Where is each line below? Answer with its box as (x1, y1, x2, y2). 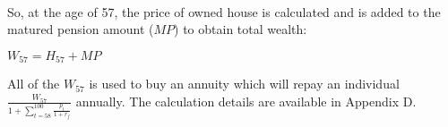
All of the (7, 74, 60, 93)
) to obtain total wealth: (174, 20, 307, 38)
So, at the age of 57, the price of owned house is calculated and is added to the (7, 2, 441, 21)
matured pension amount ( (7, 20, 154, 38)
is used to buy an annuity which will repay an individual (89, 74, 400, 93)
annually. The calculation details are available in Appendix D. (75, 91, 417, 110)
